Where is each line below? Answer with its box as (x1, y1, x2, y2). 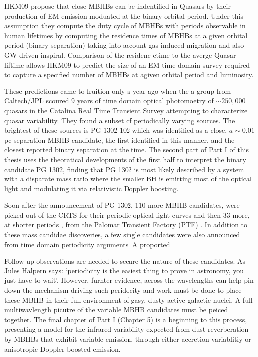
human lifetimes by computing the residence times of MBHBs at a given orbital (4, 30, 248, 40)
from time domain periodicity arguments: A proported (4, 239, 170, 249)
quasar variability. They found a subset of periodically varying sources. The (4, 115, 235, 125)
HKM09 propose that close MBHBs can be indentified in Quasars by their (4, 1, 231, 11)
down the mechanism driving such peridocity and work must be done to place (4, 285, 242, 295)
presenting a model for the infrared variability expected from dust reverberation (4, 324, 249, 334)
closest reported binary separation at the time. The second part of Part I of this (4, 144, 249, 155)
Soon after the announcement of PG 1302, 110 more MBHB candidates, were (4, 200, 240, 210)
